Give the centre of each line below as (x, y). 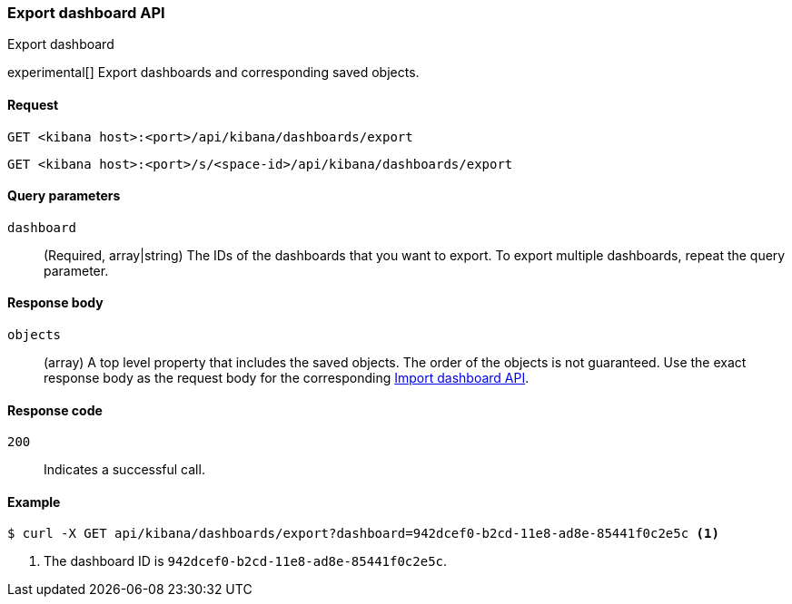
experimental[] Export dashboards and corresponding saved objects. (213, 73)
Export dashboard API (86, 13)
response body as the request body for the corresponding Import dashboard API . (287, 378)
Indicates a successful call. (124, 470)
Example (34, 502)
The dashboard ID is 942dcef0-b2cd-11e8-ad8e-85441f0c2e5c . (246, 561)
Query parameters (64, 196)
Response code (55, 410)
